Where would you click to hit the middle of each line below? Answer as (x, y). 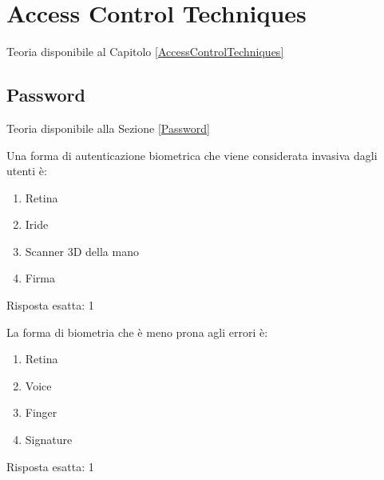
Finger (41, 412)
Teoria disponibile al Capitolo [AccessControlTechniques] (145, 52)
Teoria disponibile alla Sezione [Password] (108, 128)
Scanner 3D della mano (82, 251)
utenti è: (27, 171)
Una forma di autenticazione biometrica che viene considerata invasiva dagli (192, 155)
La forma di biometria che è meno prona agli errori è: (137, 332)
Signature (49, 440)
